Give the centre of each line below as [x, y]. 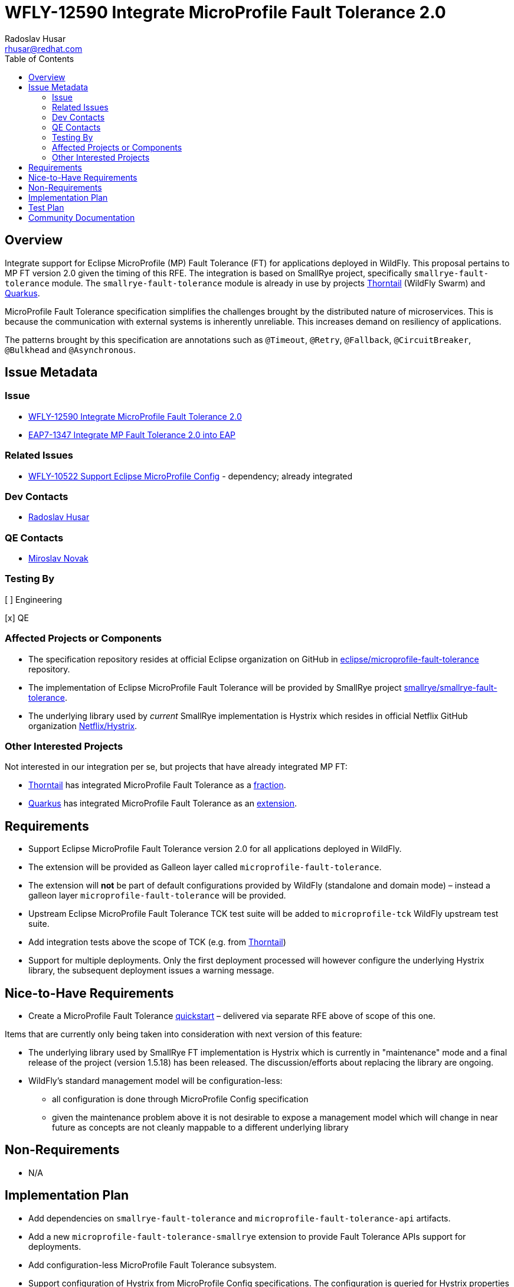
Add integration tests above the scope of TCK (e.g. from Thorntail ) [157, 942]
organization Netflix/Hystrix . [83, 726]
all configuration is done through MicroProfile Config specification [180, 1099]
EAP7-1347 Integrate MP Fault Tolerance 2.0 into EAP [132, 435]
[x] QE [17, 618]
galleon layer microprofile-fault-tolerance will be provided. [157, 896]
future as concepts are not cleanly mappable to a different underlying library [200, 1127]
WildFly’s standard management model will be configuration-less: [155, 1081]
